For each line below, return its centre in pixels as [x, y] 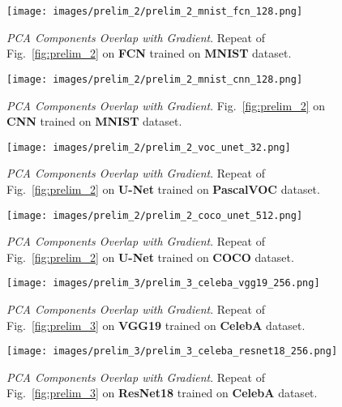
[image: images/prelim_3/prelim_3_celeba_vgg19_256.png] [163, 283]
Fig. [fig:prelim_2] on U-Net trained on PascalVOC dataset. [163, 189]
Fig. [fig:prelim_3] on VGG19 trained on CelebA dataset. [156, 325]
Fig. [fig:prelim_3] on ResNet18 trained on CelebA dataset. [162, 393]
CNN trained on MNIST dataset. [94, 121]
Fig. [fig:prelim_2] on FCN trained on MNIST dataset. [149, 53]
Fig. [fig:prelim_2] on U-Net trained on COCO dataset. [150, 257]
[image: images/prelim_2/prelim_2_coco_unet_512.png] [155, 215]
